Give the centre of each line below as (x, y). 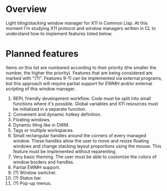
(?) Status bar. (27, 178)
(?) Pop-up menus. (32, 183)
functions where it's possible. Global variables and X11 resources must (85, 104)
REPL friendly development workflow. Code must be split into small (82, 98)
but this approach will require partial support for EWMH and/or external (79, 83)
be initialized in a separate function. (49, 109)
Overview (26, 9)
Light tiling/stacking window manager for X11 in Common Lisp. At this (77, 23)
